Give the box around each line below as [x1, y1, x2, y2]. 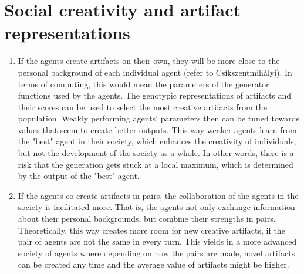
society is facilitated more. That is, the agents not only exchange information [18, 201, 295, 213]
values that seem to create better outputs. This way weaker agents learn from [18, 123, 297, 136]
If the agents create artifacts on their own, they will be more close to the [18, 55, 280, 67]
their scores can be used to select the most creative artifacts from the [18, 100, 267, 113]
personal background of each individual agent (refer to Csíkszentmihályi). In [18, 66, 292, 78]
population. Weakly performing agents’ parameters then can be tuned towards [18, 112, 299, 124]
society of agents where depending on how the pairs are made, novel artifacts [18, 246, 295, 259]
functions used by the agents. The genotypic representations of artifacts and [18, 89, 292, 102]
